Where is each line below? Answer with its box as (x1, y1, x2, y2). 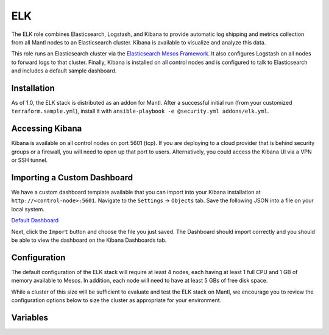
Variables (11, 312, 49, 323)
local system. (11, 205, 45, 213)
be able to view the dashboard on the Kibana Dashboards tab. (11, 236, 167, 244)
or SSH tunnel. (11, 157, 48, 164)
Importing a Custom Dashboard (11, 172, 133, 183)
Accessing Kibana (11, 124, 82, 134)
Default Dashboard (11, 217, 59, 224)
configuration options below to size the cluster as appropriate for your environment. (11, 297, 222, 304)
